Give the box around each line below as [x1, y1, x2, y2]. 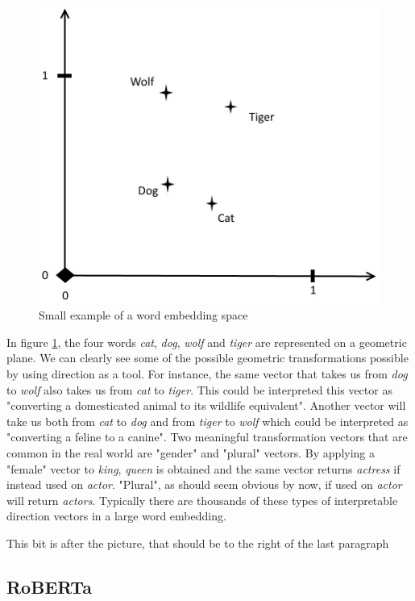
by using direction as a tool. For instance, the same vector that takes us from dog [6, 365, 408, 382]
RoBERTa [6, 574, 92, 599]
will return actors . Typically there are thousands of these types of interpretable [6, 491, 398, 508]
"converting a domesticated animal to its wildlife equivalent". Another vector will [6, 397, 406, 414]
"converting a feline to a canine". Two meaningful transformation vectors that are [6, 428, 408, 445]
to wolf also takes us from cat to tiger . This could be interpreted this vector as [6, 381, 392, 398]
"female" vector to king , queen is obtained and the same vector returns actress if [6, 460, 400, 477]
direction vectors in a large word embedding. [6, 507, 226, 524]
